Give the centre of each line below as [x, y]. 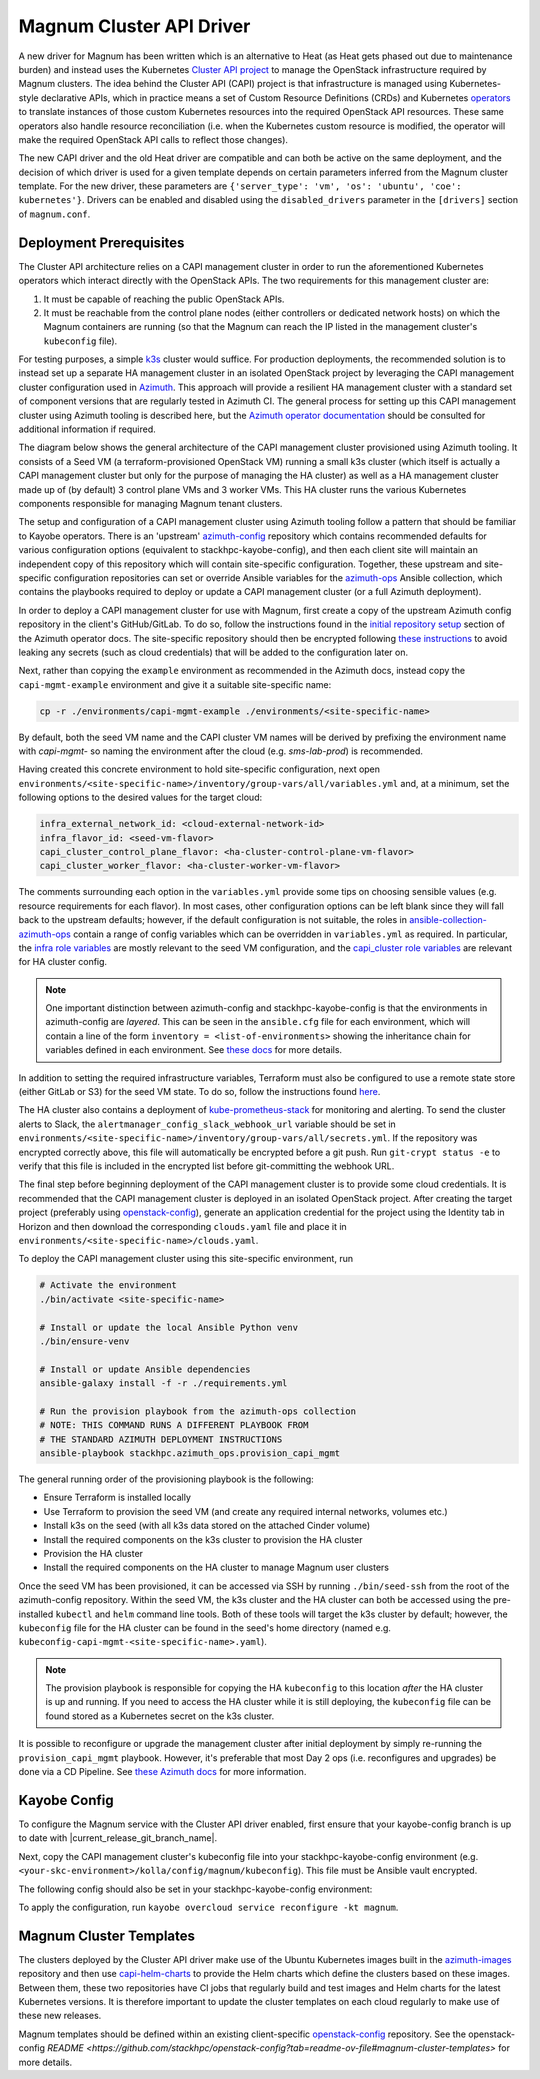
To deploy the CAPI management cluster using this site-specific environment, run [186, 1259]
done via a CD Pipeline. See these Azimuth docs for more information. [162, 1772]
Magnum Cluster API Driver [134, 26]
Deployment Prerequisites [101, 242]
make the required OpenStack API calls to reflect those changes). [153, 139]
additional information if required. [87, 429]
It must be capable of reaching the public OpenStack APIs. [164, 299]
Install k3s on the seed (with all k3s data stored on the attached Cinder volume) [207, 1526]
